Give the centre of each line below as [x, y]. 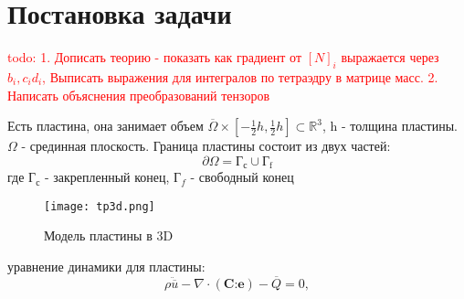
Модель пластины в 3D [109, 235]
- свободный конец [242, 177]
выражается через [390, 57]
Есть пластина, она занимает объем [105, 126]
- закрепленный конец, [107, 177]
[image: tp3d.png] [100, 206]
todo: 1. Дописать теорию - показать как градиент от [155, 57]
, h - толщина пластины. [390, 126]
